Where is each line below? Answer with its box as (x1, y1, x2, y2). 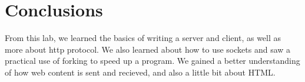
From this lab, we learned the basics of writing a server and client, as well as (5, 32, 281, 44)
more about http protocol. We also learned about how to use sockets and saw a (5, 43, 291, 55)
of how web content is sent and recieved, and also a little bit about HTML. (5, 66, 276, 78)
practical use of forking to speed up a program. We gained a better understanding (5, 54, 300, 67)
